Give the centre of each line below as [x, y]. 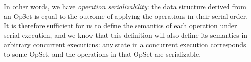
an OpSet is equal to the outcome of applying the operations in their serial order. [126, 16]
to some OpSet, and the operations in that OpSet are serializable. [103, 54]
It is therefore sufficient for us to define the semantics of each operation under [121, 25]
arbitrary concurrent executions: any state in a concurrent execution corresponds [125, 44]
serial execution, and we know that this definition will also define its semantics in [126, 35]
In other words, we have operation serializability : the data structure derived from [125, 6]
